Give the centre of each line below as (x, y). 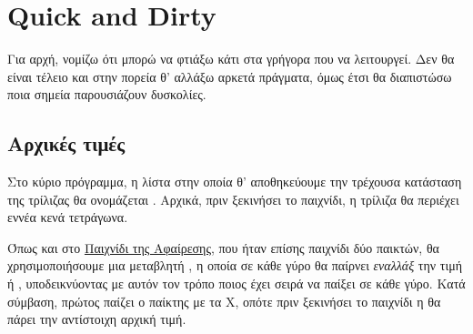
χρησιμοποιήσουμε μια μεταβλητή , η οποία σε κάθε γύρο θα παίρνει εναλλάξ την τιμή (235, 265)
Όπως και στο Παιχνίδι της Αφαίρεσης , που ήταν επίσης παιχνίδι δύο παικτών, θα (223, 247)
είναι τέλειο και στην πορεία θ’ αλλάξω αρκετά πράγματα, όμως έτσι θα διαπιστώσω (230, 76)
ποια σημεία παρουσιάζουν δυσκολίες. (107, 94)
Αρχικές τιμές (66, 143)
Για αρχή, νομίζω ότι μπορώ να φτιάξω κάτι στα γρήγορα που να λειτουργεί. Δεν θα (231, 59)
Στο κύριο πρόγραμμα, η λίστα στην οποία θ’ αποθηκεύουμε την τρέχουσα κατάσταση (235, 182)
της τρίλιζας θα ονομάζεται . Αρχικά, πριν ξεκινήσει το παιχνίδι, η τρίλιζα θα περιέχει (233, 199)
